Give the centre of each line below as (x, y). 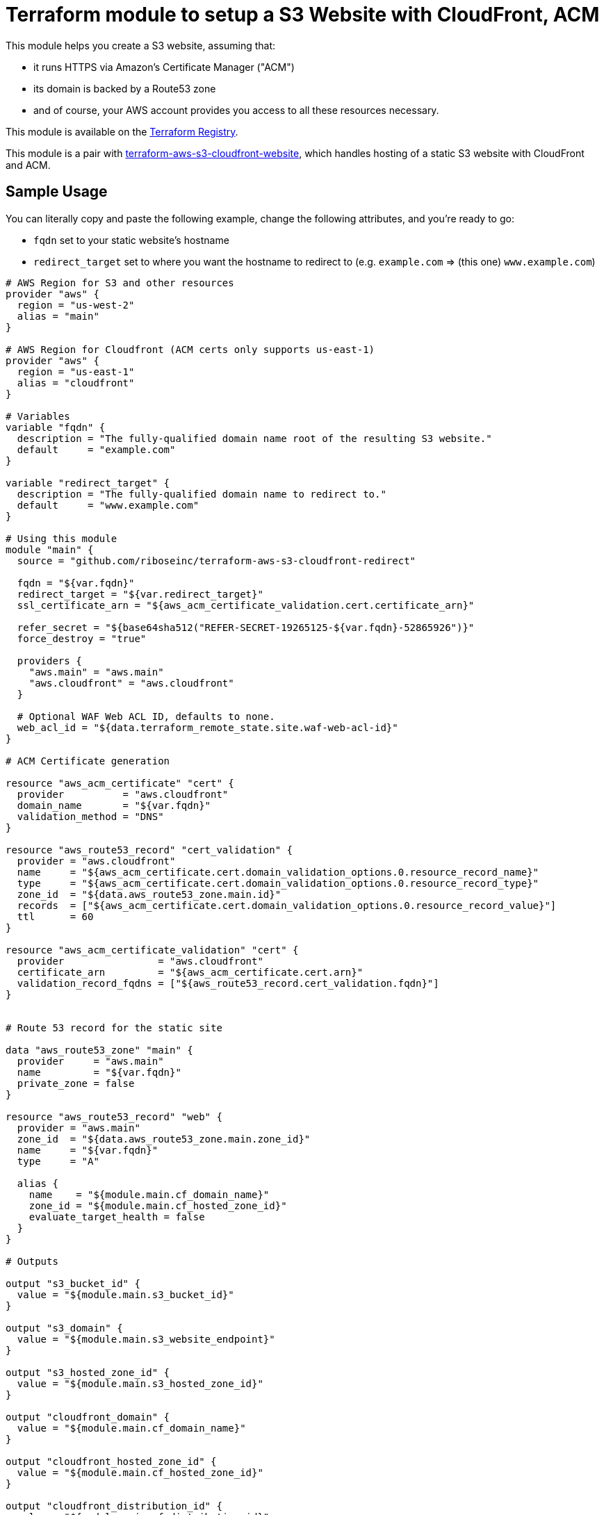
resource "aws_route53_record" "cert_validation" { (149, 850)
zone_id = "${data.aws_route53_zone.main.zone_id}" (164, 1139)
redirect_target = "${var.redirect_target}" (140, 594)
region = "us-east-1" (76, 371)
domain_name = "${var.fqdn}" (114, 805)
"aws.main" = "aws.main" (96, 672)
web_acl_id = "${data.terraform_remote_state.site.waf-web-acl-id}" (207, 727)
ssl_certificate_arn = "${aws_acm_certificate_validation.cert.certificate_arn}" (246, 605)
